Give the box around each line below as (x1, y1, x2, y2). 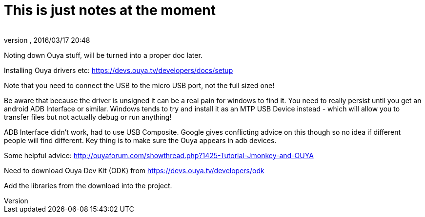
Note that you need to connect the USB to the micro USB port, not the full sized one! (4, 81, 275, 90)
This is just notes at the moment (4, 2, 216, 18)
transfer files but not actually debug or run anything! (4, 112, 172, 121)
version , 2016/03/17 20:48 (4, 36, 90, 44)
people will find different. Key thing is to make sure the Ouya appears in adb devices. (4, 136, 277, 145)
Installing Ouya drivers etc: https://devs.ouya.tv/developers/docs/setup (4, 66, 233, 74)
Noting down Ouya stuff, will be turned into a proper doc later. (4, 51, 202, 59)
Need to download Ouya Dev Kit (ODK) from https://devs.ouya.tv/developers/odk (4, 166, 264, 175)
